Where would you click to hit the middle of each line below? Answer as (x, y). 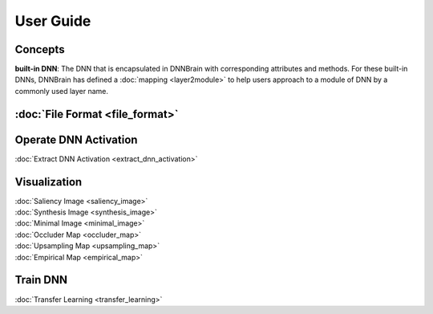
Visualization (49, 182)
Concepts (40, 49)
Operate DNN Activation (76, 139)
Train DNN (41, 280)
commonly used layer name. (61, 91)
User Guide (53, 21)
